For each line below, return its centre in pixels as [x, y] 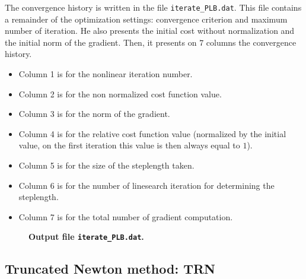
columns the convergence [251, 42]
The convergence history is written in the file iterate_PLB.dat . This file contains [153, 7]
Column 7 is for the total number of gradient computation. [126, 216]
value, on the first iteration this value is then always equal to [129, 145]
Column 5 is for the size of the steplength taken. [106, 165]
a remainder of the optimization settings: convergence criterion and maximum [146, 19]
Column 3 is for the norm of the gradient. [94, 114]
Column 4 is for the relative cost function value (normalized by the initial [152, 133]
